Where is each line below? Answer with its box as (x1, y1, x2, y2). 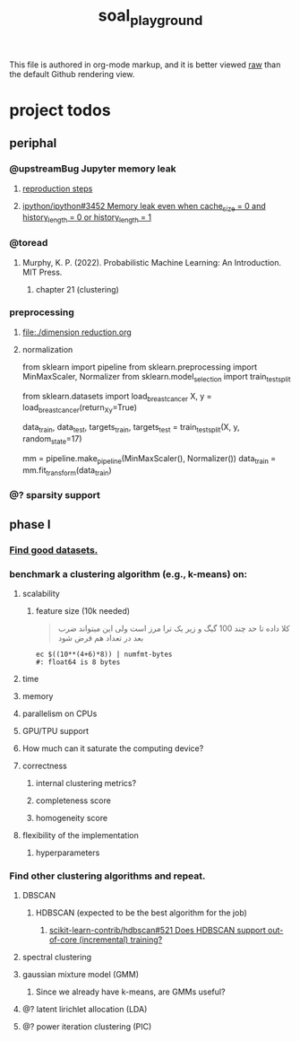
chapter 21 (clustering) (35, 284, 119, 294)
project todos (9, 100, 111, 120)
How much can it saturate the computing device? (21, 742, 204, 754)
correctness (21, 760, 67, 771)
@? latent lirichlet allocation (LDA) (21, 1004, 148, 1015)
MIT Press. (21, 267, 63, 277)
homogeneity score (35, 812, 108, 823)
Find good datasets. (9, 544, 99, 556)
